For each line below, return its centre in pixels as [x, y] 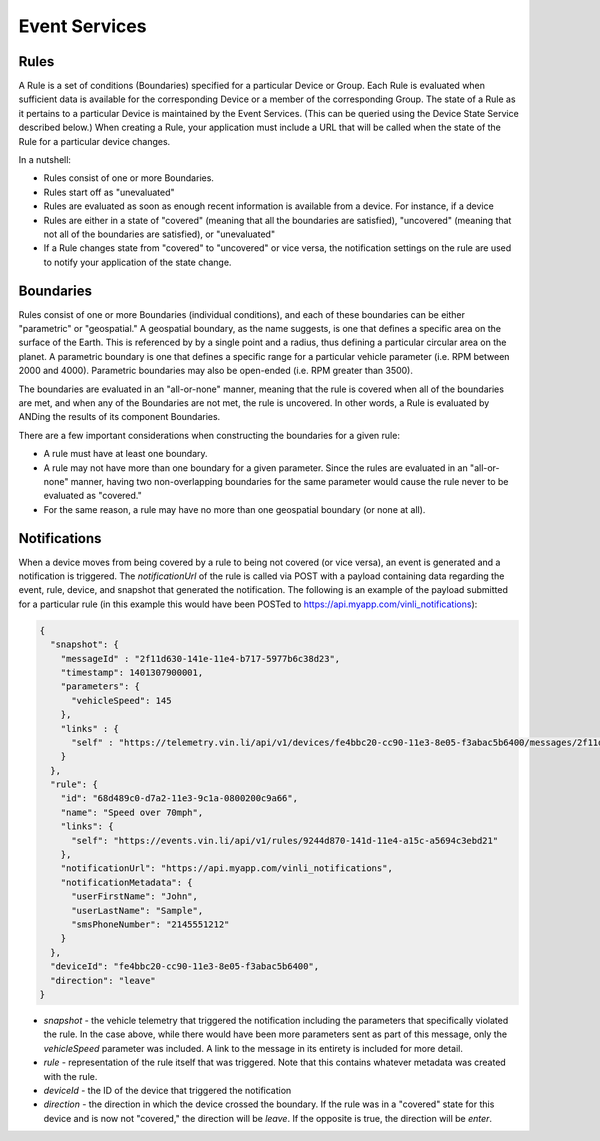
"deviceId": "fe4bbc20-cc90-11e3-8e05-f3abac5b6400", [185, 966]
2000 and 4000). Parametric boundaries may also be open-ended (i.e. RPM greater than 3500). [216, 371]
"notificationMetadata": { [127, 882]
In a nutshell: [45, 160]
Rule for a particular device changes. [94, 141]
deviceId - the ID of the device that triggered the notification [167, 1090]
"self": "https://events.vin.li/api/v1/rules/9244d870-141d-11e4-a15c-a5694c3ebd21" [285, 840]
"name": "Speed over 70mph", [132, 812]
